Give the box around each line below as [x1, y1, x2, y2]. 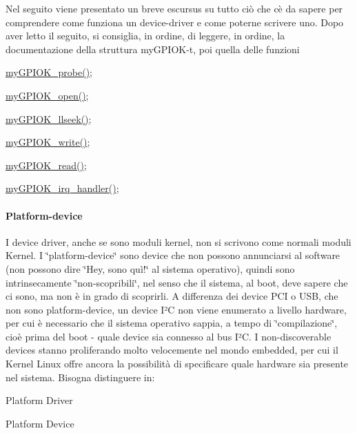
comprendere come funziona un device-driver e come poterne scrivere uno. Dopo [6, 15, 344, 29]
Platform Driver [6, 393, 73, 407]
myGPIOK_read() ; [6, 157, 87, 172]
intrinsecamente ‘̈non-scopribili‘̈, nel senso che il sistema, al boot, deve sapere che [6, 275, 348, 289]
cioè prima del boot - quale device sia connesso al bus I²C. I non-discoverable [6, 329, 331, 343]
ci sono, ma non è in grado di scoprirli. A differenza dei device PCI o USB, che [6, 289, 338, 303]
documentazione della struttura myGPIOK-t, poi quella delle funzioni [6, 41, 300, 56]
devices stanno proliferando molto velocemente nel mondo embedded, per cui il [6, 343, 338, 357]
